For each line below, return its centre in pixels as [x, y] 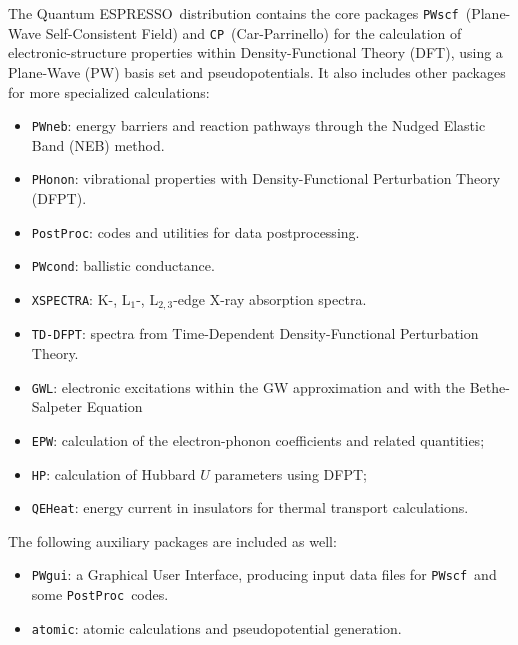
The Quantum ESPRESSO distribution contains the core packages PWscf [233, 13]
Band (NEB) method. [98, 144]
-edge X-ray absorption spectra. [270, 298]
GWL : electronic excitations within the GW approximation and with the [248, 386]
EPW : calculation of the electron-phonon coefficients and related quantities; [258, 439]
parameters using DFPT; [290, 473]
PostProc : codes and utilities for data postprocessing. [195, 231]
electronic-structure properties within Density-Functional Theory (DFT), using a [255, 52]
